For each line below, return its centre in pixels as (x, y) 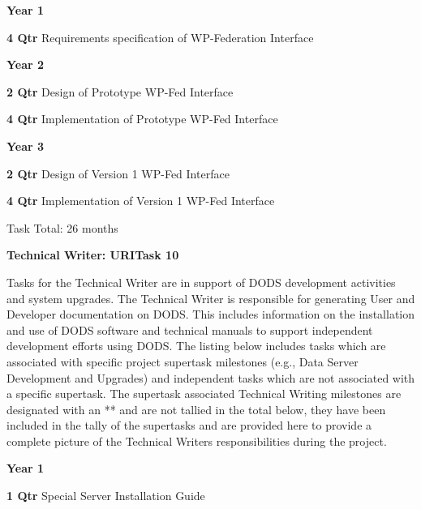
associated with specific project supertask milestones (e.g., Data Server (183, 361)
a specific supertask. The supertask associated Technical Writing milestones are (204, 394)
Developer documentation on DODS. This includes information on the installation (211, 314)
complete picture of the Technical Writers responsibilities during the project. (197, 441)
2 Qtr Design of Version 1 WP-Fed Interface (118, 173)
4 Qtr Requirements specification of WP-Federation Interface (160, 37)
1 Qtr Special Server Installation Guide (106, 496)
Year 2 (26, 64)
